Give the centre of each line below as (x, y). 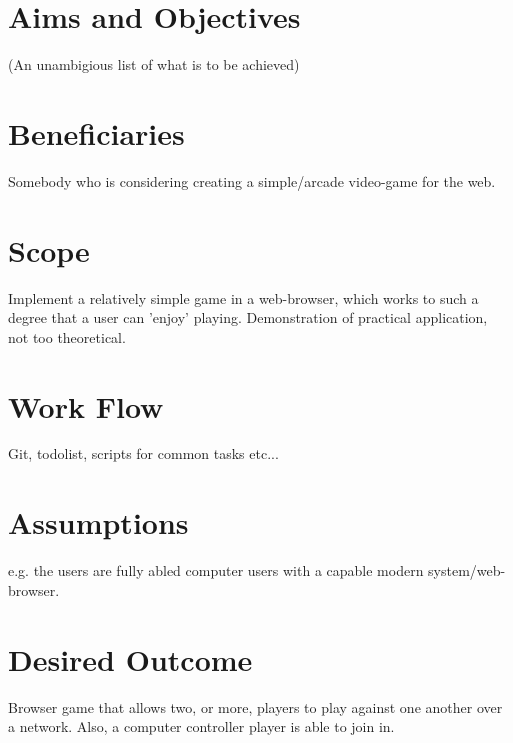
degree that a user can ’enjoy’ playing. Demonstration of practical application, (248, 317)
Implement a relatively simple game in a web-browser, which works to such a (243, 297)
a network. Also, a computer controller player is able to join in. (201, 726)
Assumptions (98, 522)
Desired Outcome (130, 658)
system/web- (467, 570)
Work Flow (86, 405)
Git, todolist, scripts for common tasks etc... (143, 453)
